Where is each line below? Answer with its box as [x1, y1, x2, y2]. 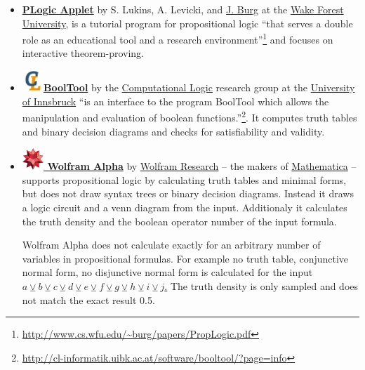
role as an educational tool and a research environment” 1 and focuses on [22, 30, 333, 46]
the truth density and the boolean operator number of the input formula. [22, 213, 337, 228]
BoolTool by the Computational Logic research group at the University [44, 80, 355, 95]
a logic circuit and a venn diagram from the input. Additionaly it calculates [22, 199, 347, 214]
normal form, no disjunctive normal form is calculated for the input [22, 265, 313, 279]
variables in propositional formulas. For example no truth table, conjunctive [22, 251, 349, 265]
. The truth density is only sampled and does [164, 278, 359, 293]
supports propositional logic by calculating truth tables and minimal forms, [22, 172, 347, 187]
